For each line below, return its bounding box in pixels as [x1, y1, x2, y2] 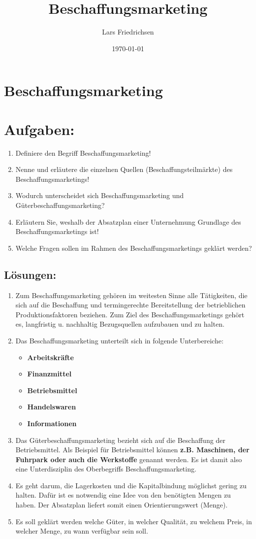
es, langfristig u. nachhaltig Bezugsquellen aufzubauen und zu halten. [15, 319, 224, 329]
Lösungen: [4, 267, 57, 282]
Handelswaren [27, 402, 76, 412]
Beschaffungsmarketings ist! [15, 226, 99, 236]
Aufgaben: [4, 119, 75, 139]
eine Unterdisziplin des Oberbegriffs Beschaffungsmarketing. [15, 464, 196, 474]
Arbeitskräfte [27, 352, 74, 362]
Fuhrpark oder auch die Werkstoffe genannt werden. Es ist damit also [15, 454, 242, 464]
